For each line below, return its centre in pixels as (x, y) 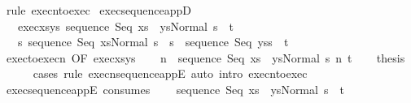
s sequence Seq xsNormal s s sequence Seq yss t (153, 42)
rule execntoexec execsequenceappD (98, 10)
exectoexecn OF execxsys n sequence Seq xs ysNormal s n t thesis (205, 57)
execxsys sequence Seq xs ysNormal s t (125, 26)
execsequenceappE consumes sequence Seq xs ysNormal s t (175, 89)
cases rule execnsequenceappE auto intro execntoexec (170, 73)
